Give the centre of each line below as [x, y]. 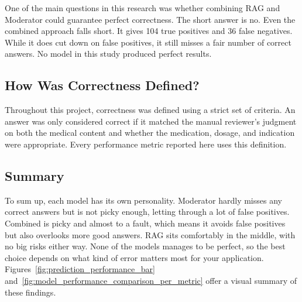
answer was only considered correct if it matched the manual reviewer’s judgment [151, 121]
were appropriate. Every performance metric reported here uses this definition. [146, 144]
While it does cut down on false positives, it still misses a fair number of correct [148, 42]
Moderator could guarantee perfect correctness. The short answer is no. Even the [150, 19]
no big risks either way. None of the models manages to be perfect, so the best [145, 246]
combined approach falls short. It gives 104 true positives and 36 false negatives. [149, 31]
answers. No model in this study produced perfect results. [108, 54]
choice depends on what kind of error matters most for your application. [134, 257]
